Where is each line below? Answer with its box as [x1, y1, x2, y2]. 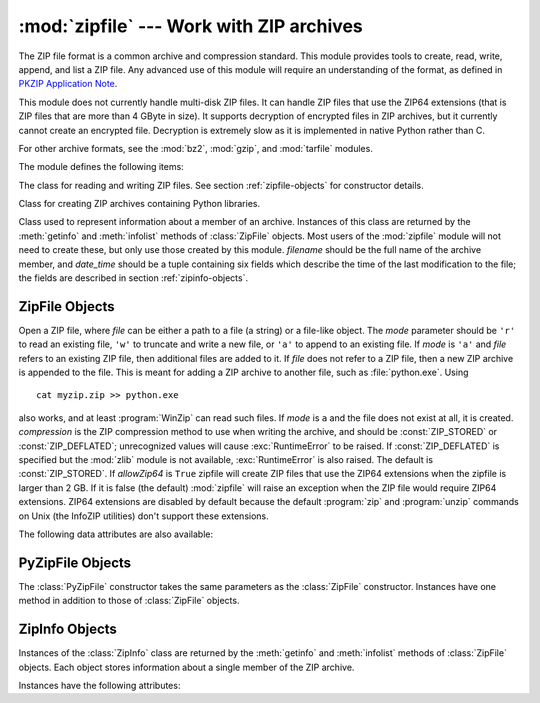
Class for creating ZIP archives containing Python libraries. [18, 198, 260, 210]
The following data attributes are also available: [18, 528, 214, 540]
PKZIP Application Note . [18, 78, 118, 90]
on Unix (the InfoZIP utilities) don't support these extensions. [18, 510, 269, 522]
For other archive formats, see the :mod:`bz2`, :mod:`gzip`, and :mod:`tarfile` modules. [18, 142, 374, 154]
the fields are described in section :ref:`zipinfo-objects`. [18, 272, 249, 284]
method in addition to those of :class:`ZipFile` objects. [18, 595, 240, 607]
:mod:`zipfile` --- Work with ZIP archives [18, 15, 364, 37]
